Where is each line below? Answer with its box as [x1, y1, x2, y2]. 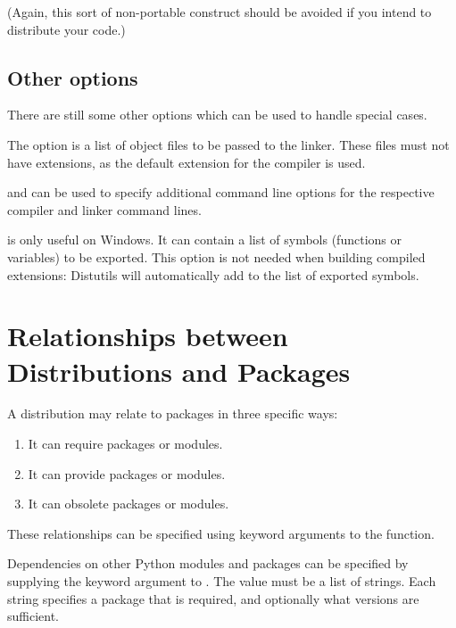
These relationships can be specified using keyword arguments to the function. [7, 524, 435, 542]
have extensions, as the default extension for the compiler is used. [7, 153, 366, 171]
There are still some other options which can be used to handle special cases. [7, 105, 427, 124]
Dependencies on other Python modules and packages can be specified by [7, 554, 409, 573]
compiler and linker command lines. [7, 200, 202, 219]
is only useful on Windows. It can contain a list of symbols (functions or [7, 230, 402, 249]
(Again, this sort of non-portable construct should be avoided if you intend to [7, 3, 432, 21]
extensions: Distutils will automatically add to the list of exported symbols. [7, 265, 419, 284]
